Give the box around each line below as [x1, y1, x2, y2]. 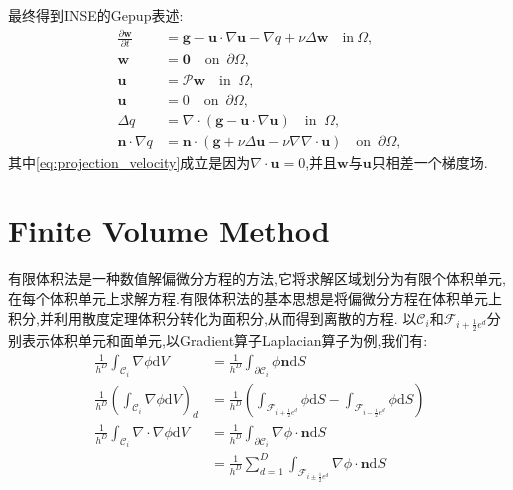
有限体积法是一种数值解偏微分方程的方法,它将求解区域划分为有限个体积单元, [8, 268, 506, 289]
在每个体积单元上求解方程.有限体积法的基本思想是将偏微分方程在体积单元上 [8, 287, 502, 308]
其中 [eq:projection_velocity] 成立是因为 [8, 151, 251, 172]
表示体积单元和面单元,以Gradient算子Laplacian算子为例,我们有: [21, 329, 428, 350]
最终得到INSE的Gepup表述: [8, 5, 184, 25]
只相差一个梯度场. [371, 151, 488, 172]
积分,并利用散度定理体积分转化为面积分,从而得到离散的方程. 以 [8, 307, 417, 328]
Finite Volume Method [8, 210, 330, 251]
